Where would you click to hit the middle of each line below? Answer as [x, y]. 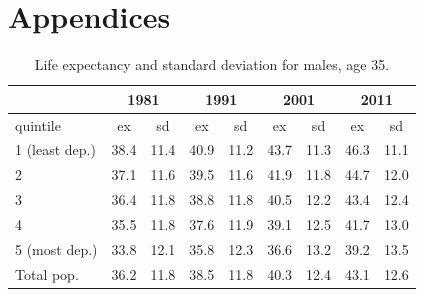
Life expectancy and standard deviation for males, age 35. [212, 64]
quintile [38, 124]
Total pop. [47, 273]
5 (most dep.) [56, 248]
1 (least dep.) [55, 149]
